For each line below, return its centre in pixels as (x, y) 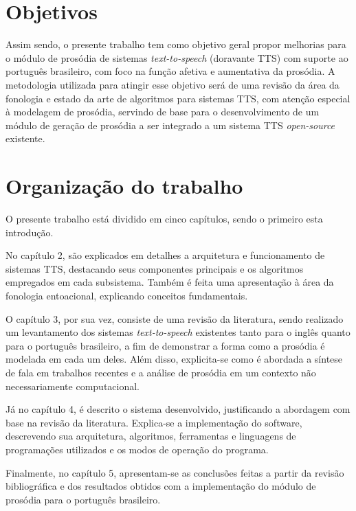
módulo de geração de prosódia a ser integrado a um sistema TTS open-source (170, 125)
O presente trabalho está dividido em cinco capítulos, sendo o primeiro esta (164, 218)
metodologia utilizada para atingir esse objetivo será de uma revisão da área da (173, 84)
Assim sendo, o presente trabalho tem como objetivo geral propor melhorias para (176, 44)
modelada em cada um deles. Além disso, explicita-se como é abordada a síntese (174, 359)
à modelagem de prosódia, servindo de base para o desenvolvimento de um (163, 112)
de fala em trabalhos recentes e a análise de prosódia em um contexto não (161, 372)
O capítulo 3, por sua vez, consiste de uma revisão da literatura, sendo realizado (175, 318)
